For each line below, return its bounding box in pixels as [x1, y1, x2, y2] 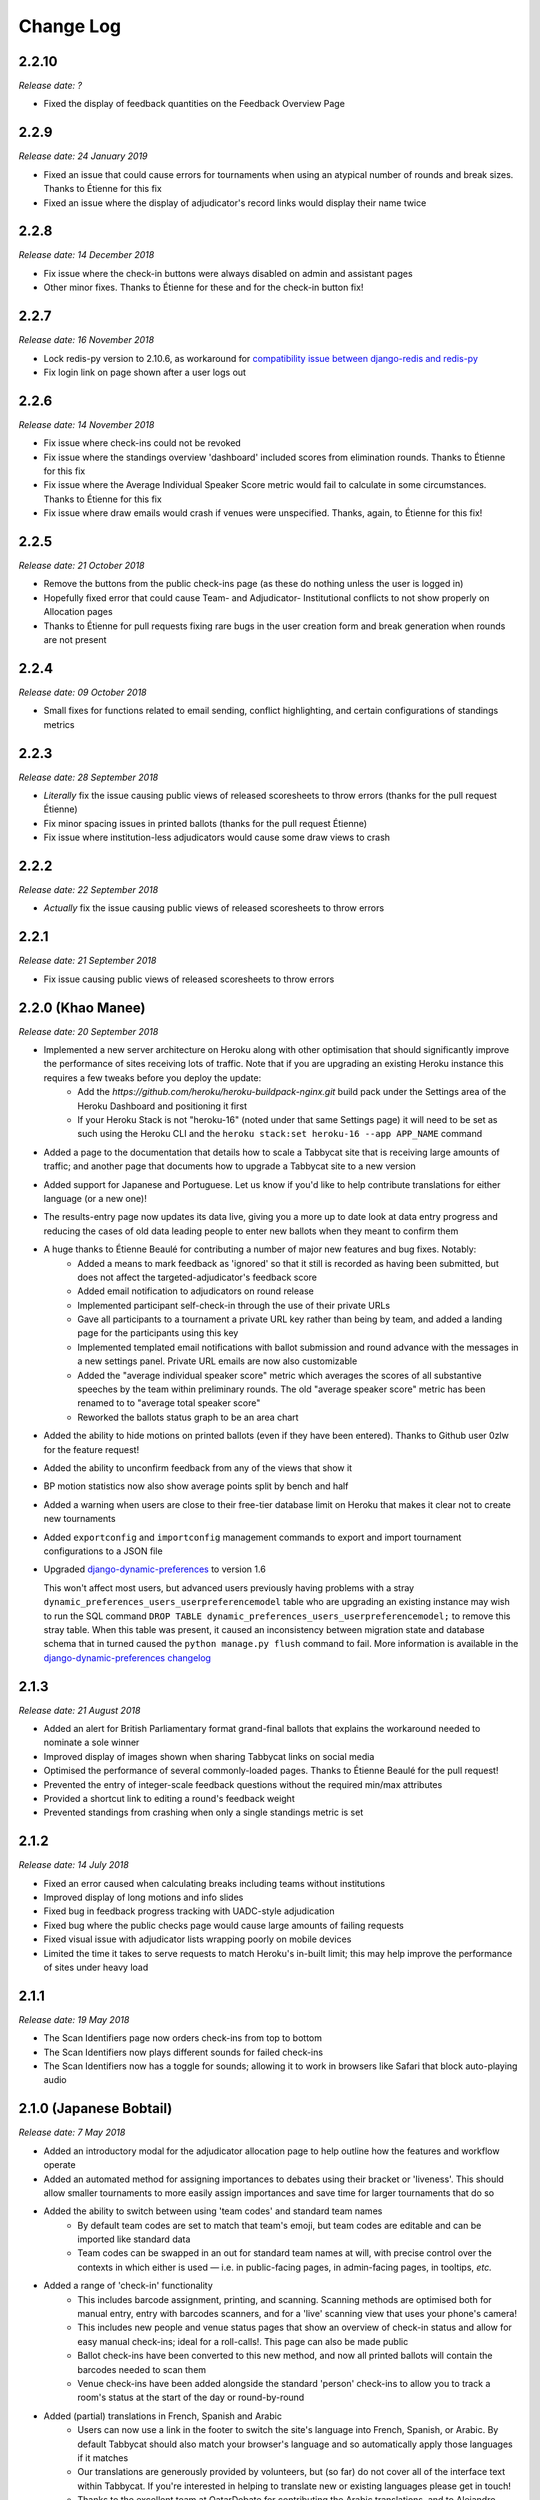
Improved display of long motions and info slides [43, 1891, 244, 1904]
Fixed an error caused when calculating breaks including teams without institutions [43, 1877, 386, 1889]
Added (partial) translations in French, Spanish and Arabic [43, 2410, 282, 2422]
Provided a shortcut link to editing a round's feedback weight [43, 1792, 295, 1804]
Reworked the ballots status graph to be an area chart [77, 1411, 299, 1423]
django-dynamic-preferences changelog [43, 1651, 212, 1664]
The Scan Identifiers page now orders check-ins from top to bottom [43, 2032, 322, 2044]
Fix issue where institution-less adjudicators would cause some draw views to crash [43, 831, 390, 844]
